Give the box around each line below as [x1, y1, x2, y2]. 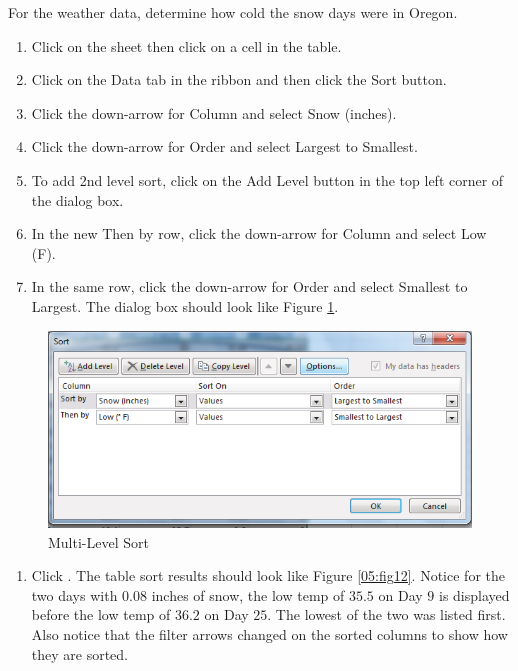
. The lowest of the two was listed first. [267, 604, 506, 625]
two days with [31, 584, 118, 605]
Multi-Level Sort [48, 531, 149, 552]
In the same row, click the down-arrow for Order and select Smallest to [31, 276, 468, 297]
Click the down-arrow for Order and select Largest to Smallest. [31, 136, 418, 157]
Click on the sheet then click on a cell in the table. [31, 35, 342, 56]
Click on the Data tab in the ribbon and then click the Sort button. [31, 69, 447, 90]
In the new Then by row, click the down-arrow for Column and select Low [31, 223, 487, 244]
